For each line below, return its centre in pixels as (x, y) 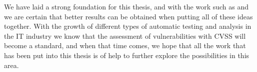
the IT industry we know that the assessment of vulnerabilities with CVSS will (125, 36)
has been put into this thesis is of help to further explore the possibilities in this (127, 55)
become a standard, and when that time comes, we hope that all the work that (125, 45)
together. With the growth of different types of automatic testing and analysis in (128, 26)
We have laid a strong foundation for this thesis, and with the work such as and (126, 6)
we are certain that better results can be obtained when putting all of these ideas (128, 16)
